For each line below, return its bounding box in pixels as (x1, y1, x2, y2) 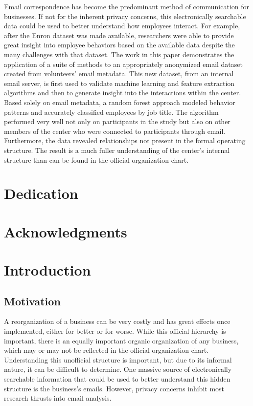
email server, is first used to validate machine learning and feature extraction (4, 78, 235, 88)
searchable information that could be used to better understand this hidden (4, 373, 230, 384)
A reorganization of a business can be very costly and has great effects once (4, 316, 230, 326)
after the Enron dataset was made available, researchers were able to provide (4, 30, 234, 40)
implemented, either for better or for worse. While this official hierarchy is (4, 326, 226, 336)
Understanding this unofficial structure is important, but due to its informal (4, 354, 232, 364)
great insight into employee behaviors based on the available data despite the (4, 40, 235, 50)
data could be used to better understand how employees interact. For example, (4, 21, 240, 31)
